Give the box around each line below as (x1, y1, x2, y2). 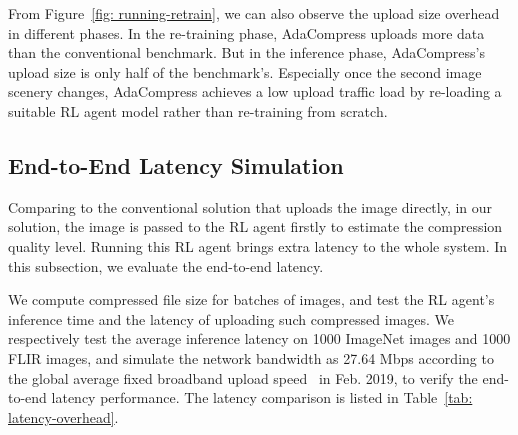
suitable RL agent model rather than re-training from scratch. (8, 100, 388, 121)
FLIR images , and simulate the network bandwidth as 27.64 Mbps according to (8, 347, 494, 368)
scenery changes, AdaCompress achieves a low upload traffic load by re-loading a (8, 81, 502, 102)
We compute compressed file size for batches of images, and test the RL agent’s (8, 289, 495, 310)
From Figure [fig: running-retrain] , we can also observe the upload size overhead (8, 3, 500, 23)
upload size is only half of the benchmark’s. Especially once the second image (8, 61, 482, 82)
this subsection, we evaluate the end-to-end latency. (8, 255, 324, 276)
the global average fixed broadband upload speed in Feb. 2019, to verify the (8, 367, 478, 388)
